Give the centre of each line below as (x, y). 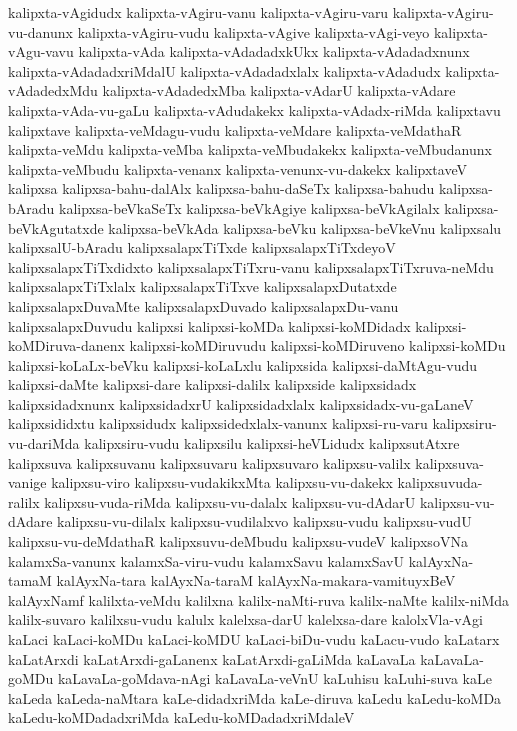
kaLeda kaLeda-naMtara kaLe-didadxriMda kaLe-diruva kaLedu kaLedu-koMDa (255, 697)
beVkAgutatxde (56, 227)
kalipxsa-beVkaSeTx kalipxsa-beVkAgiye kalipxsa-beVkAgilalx (249, 207)
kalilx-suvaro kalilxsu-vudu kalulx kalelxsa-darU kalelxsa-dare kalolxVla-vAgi (245, 619)
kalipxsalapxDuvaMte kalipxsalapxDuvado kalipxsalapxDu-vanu (203, 305)
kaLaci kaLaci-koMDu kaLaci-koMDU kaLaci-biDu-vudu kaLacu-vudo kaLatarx (254, 639)
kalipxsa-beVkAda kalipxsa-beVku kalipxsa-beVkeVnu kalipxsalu (305, 227)
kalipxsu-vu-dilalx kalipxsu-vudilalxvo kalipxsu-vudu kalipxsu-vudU (264, 521)
